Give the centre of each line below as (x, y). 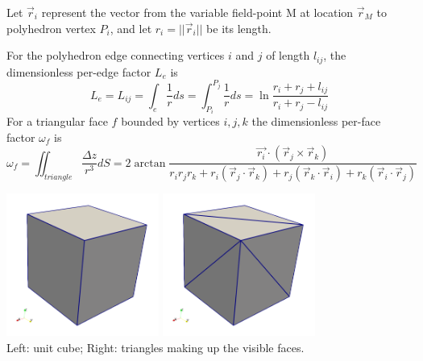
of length (288, 55)
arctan (150, 163)
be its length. (239, 28)
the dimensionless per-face (316, 121)
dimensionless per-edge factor (79, 71)
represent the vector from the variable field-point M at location (197, 12)
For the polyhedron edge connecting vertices (116, 55)
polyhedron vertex (51, 28)
